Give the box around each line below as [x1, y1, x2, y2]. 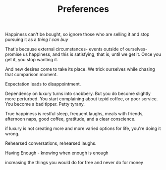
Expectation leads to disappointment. [5, 81, 81, 87]
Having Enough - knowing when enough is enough [5, 150, 109, 156]
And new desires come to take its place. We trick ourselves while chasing [5, 66, 155, 72]
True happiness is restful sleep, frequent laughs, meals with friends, [5, 111, 144, 117]
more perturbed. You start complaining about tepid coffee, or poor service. [5, 96, 158, 102]
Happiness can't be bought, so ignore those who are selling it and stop [5, 31, 150, 38]
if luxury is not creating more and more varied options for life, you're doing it [5, 126, 161, 131]
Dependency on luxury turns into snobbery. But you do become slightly [5, 90, 151, 97]
